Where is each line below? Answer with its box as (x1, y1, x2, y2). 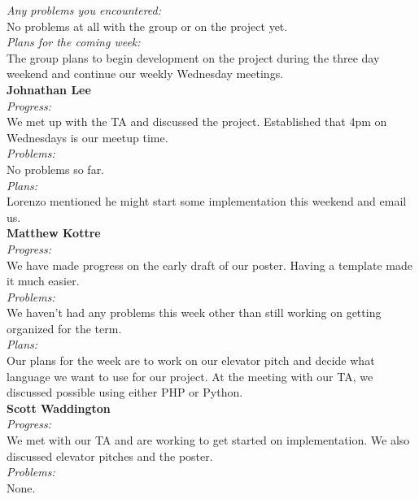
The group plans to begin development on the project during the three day (7, 49, 380, 66)
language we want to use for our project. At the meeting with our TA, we (7, 367, 373, 384)
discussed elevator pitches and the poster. (7, 447, 213, 464)
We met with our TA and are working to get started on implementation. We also (7, 432, 410, 449)
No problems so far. (7, 160, 105, 177)
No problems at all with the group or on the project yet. (7, 17, 288, 34)
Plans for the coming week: (7, 33, 141, 50)
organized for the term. (7, 319, 122, 336)
